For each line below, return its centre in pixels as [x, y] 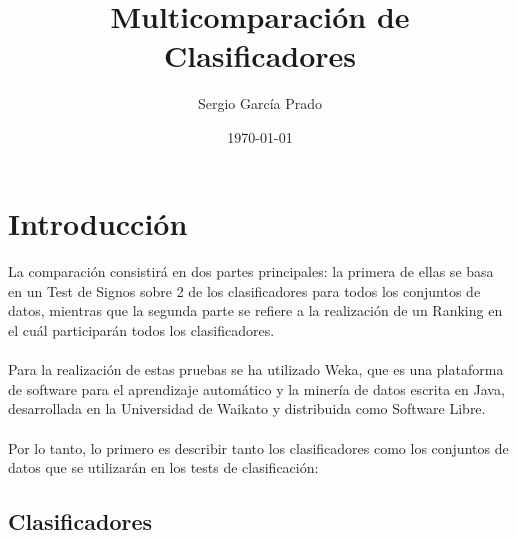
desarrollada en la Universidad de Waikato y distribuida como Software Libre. [247, 408]
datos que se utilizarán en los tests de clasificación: [163, 467]
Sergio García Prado [260, 103]
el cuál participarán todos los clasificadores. [141, 330]
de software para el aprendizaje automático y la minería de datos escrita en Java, [256, 388]
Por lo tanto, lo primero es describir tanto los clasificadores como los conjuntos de [258, 447]
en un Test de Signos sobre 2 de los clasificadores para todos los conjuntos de [244, 290]
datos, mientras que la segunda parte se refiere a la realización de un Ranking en [255, 310]
